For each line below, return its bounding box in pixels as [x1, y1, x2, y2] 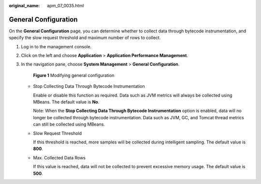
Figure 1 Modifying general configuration [33, 72, 115, 78]
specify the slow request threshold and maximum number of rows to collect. [9, 35, 161, 41]
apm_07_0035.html [47, 3, 84, 8]
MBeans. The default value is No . [33, 99, 100, 105]
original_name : [9, 3, 40, 8]
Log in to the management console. [21, 43, 92, 49]
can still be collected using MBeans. [33, 121, 105, 127]
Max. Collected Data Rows [33, 155, 86, 160]
